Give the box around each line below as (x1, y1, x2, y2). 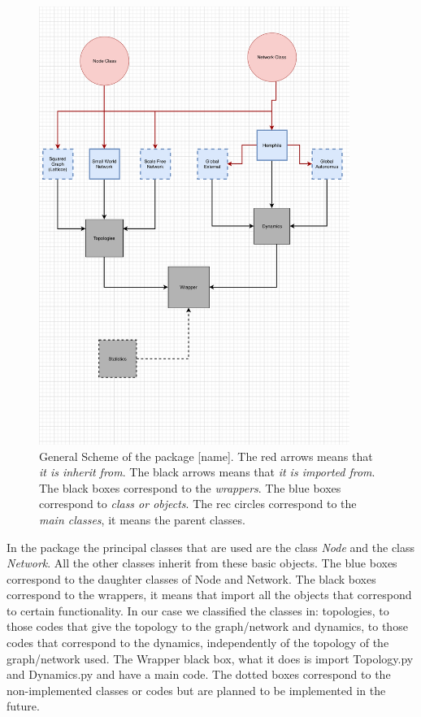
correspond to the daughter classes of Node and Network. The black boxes (7, 570, 376, 587)
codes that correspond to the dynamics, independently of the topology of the (7, 634, 389, 651)
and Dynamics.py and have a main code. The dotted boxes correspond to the (7, 666, 391, 683)
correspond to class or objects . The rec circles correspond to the (39, 495, 357, 512)
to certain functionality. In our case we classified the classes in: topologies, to (7, 602, 389, 619)
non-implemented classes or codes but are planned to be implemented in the (7, 681, 386, 698)
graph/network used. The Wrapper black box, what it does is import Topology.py (7, 650, 414, 667)
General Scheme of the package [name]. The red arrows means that (39, 447, 373, 464)
